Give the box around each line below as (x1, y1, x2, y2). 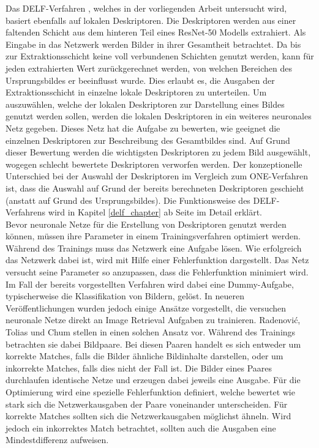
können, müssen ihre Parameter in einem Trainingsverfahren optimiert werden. (6, 230, 301, 242)
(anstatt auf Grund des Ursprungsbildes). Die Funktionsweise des (6, 193, 250, 206)
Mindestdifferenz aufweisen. (6, 433, 109, 446)
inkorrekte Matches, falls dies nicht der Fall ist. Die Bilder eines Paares (6, 361, 272, 374)
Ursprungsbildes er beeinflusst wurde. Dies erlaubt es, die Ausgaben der (6, 73, 275, 86)
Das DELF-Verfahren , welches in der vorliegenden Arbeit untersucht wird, (6, 2, 287, 14)
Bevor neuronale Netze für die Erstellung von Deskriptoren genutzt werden (6, 217, 287, 230)
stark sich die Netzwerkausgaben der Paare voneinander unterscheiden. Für (6, 397, 288, 410)
